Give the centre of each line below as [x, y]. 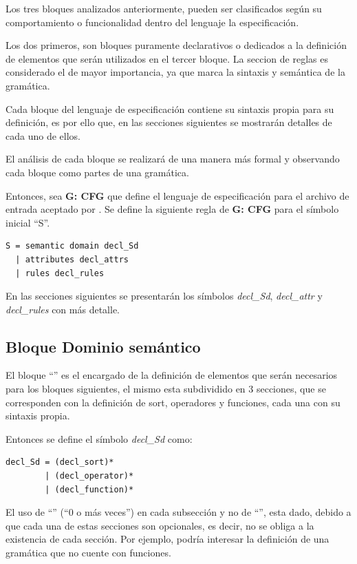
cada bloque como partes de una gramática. [97, 172]
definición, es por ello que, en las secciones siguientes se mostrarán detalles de [169, 122]
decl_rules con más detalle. [63, 309]
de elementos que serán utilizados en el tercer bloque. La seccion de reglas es [167, 58]
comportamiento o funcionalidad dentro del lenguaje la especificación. [152, 22]
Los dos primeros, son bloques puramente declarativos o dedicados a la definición [176, 45]
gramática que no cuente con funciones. [88, 553]
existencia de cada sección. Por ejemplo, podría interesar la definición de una [167, 539]
